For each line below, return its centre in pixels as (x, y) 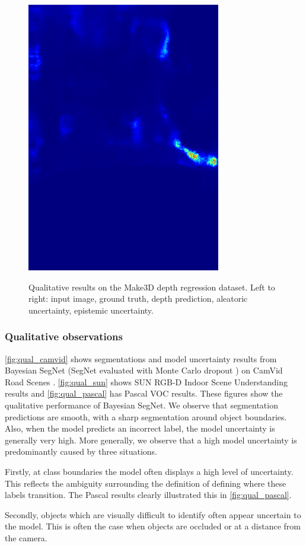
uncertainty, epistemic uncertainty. (91, 310)
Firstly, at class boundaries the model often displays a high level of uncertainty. (149, 471)
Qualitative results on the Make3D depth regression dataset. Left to (152, 287)
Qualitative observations (64, 336)
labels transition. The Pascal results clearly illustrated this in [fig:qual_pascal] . (148, 495)
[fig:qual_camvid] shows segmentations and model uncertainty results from (141, 358)
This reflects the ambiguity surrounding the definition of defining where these (146, 483)
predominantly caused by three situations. (81, 451)
